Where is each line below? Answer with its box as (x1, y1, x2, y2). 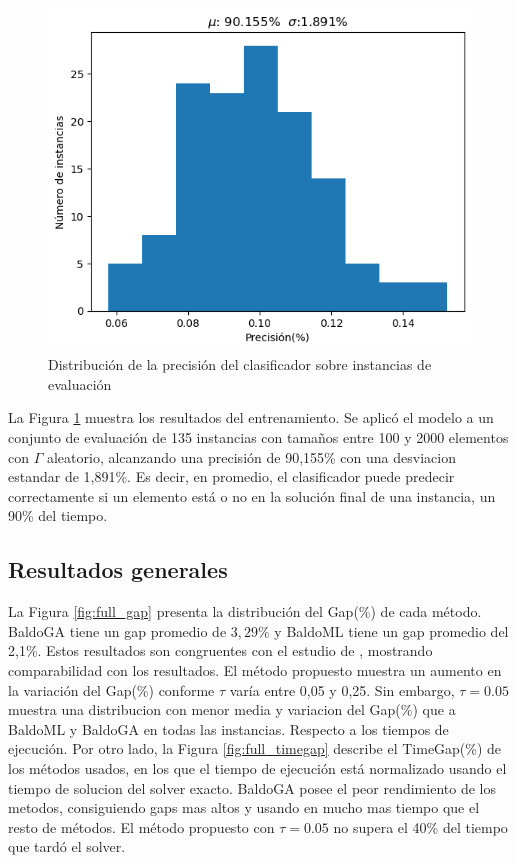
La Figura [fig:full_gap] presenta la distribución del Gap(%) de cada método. (8, 601, 482, 622)
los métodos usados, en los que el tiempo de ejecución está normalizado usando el (8, 757, 507, 778)
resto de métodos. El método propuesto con (8, 816, 275, 837)
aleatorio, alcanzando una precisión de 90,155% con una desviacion (46, 446, 456, 467)
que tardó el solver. (8, 836, 126, 857)
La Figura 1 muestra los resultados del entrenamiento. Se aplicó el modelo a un (8, 407, 494, 428)
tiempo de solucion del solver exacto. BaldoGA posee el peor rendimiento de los (8, 777, 496, 798)
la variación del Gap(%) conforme (8, 679, 215, 700)
